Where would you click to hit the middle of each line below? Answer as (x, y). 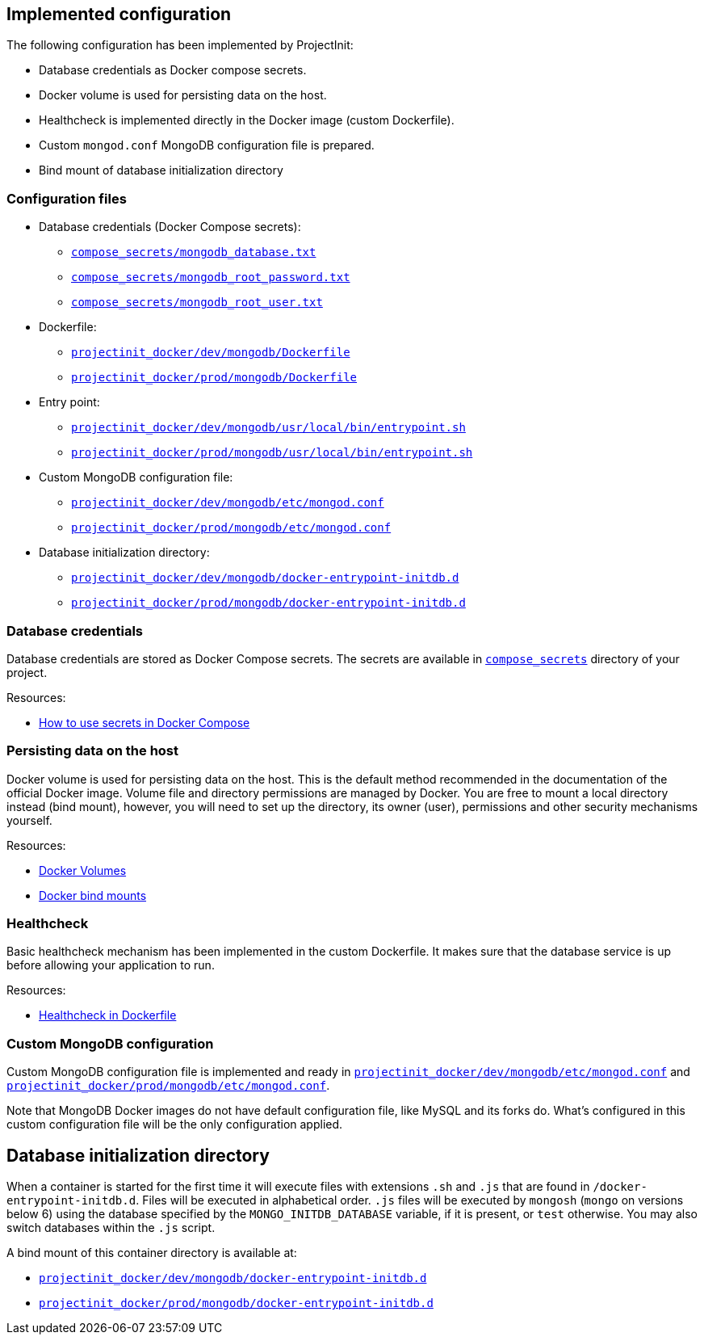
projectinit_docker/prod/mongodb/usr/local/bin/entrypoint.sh (272, 453)
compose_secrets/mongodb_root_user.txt (197, 303)
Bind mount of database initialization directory (161, 170)
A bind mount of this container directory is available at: (152, 1253)
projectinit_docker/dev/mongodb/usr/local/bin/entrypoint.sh (268, 428)
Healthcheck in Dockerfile (108, 1015)
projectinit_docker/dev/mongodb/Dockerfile (211, 353)
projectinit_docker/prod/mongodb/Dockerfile (214, 378)
